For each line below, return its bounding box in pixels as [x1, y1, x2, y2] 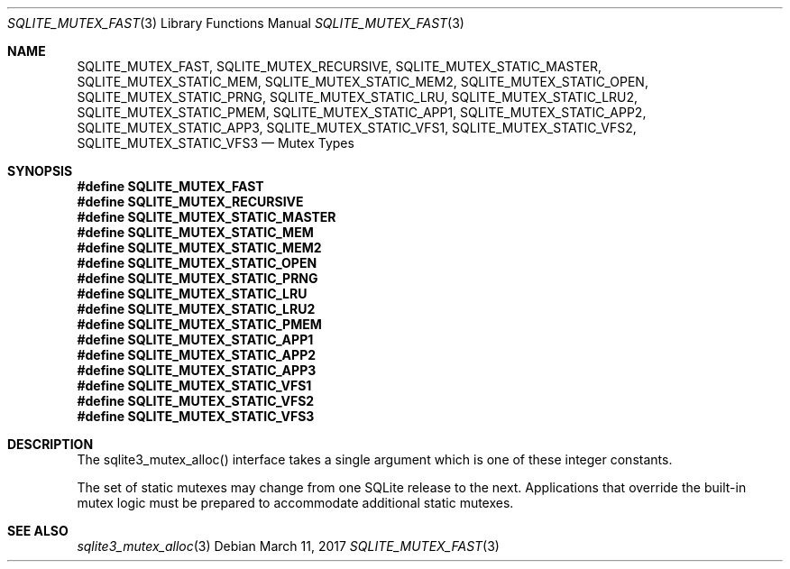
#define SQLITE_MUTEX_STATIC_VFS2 [77, 393, 315, 408]
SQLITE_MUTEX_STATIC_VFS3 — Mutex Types [77, 135, 354, 151]
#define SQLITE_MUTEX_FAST [77, 179, 264, 194]
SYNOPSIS [7, 163, 73, 179]
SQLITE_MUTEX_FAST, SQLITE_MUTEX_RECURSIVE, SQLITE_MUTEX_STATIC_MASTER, [77, 59, 602, 74]
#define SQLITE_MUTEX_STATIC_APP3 [77, 363, 317, 378]
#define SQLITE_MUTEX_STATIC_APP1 [77, 332, 314, 347]
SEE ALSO [7, 523, 69, 538]
